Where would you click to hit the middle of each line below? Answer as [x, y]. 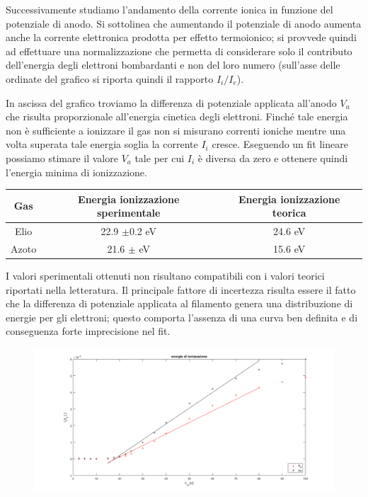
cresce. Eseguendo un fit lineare [280, 144]
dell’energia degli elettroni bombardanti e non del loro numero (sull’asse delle [173, 65]
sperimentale [129, 213]
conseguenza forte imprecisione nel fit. [88, 331]
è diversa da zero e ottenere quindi [273, 158]
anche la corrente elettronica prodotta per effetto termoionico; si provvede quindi [181, 37]
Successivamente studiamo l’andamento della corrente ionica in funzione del [169, 9]
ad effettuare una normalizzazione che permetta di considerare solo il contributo [179, 51]
